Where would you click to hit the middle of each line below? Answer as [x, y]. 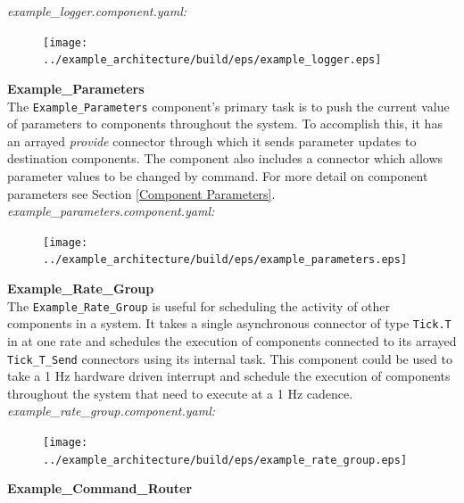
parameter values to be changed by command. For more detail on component [218, 175]
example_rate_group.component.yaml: [112, 411]
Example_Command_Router [100, 488]
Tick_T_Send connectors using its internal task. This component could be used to [230, 358]
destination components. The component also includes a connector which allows [225, 158]
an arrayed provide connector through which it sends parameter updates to [212, 140]
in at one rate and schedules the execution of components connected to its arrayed [232, 340]
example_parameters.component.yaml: [111, 211]
